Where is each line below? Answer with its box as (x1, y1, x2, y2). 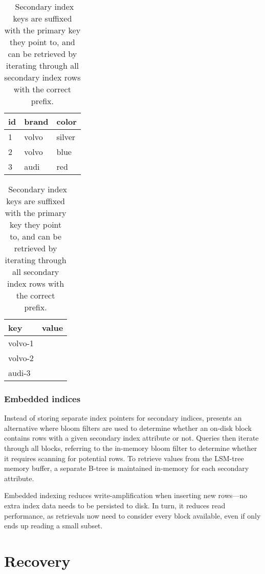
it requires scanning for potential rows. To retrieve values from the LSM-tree (4, 452, 244, 463)
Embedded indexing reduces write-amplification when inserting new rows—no (4, 490, 248, 501)
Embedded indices (4, 392, 81, 405)
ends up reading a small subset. (4, 520, 103, 531)
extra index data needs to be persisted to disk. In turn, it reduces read (4, 500, 226, 510)
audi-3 (8, 367, 31, 379)
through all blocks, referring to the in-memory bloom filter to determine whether (4, 443, 257, 453)
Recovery (4, 550, 71, 571)
